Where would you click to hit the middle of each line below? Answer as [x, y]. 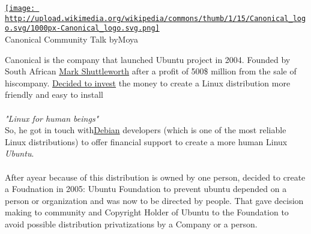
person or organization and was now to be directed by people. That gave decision [154, 200]
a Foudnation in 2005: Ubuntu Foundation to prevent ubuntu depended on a [146, 189]
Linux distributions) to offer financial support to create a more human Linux [146, 141]
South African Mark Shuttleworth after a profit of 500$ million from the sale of [151, 71]
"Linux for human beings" [52, 118]
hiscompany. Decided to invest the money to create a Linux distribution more [148, 82]
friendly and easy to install [54, 94]
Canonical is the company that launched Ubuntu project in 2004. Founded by [148, 59]
